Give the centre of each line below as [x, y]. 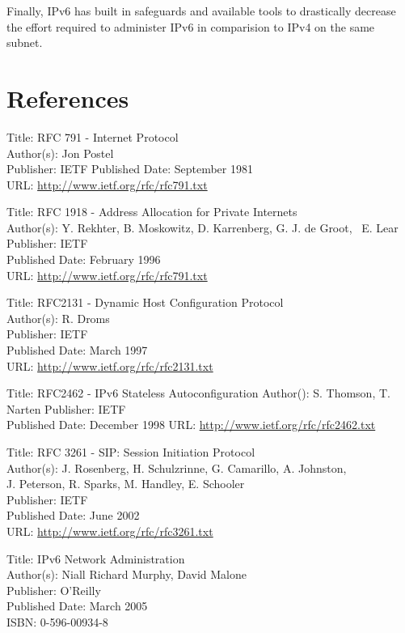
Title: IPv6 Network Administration [96, 558]
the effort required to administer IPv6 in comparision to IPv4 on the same [191, 26]
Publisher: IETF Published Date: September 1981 [130, 169]
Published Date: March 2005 [77, 606]
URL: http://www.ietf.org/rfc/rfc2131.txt [110, 365]
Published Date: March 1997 [77, 350]
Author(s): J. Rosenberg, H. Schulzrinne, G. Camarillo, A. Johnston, [177, 467]
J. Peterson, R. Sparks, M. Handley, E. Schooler [126, 484]
